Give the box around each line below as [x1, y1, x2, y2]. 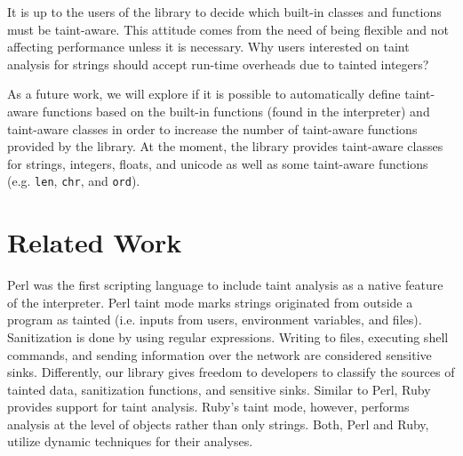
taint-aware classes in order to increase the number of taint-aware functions [7, 119, 418, 138]
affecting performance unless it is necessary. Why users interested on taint [7, 37, 410, 56]
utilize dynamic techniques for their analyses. [7, 432, 253, 451]
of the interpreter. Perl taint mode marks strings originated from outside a [7, 292, 413, 311]
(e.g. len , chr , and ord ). [7, 172, 140, 190]
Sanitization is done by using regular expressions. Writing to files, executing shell [7, 327, 449, 346]
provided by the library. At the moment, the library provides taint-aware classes [7, 137, 443, 156]
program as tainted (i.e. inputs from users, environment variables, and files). [7, 310, 422, 329]
